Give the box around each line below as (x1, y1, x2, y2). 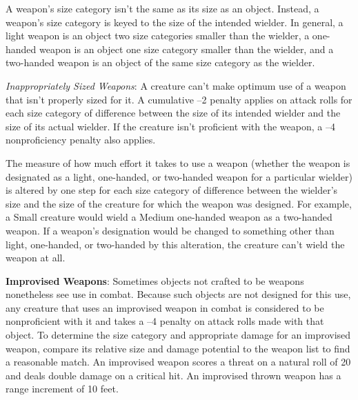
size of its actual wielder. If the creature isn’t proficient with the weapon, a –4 (6, 119, 335, 133)
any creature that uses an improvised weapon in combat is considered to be (6, 300, 324, 314)
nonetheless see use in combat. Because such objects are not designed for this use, (6, 287, 351, 301)
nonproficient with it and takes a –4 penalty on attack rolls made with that (6, 314, 324, 328)
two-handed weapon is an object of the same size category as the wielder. (6, 55, 315, 70)
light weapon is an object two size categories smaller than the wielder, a (6, 28, 310, 43)
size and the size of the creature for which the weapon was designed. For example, (6, 196, 352, 210)
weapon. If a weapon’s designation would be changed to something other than (6, 223, 335, 237)
